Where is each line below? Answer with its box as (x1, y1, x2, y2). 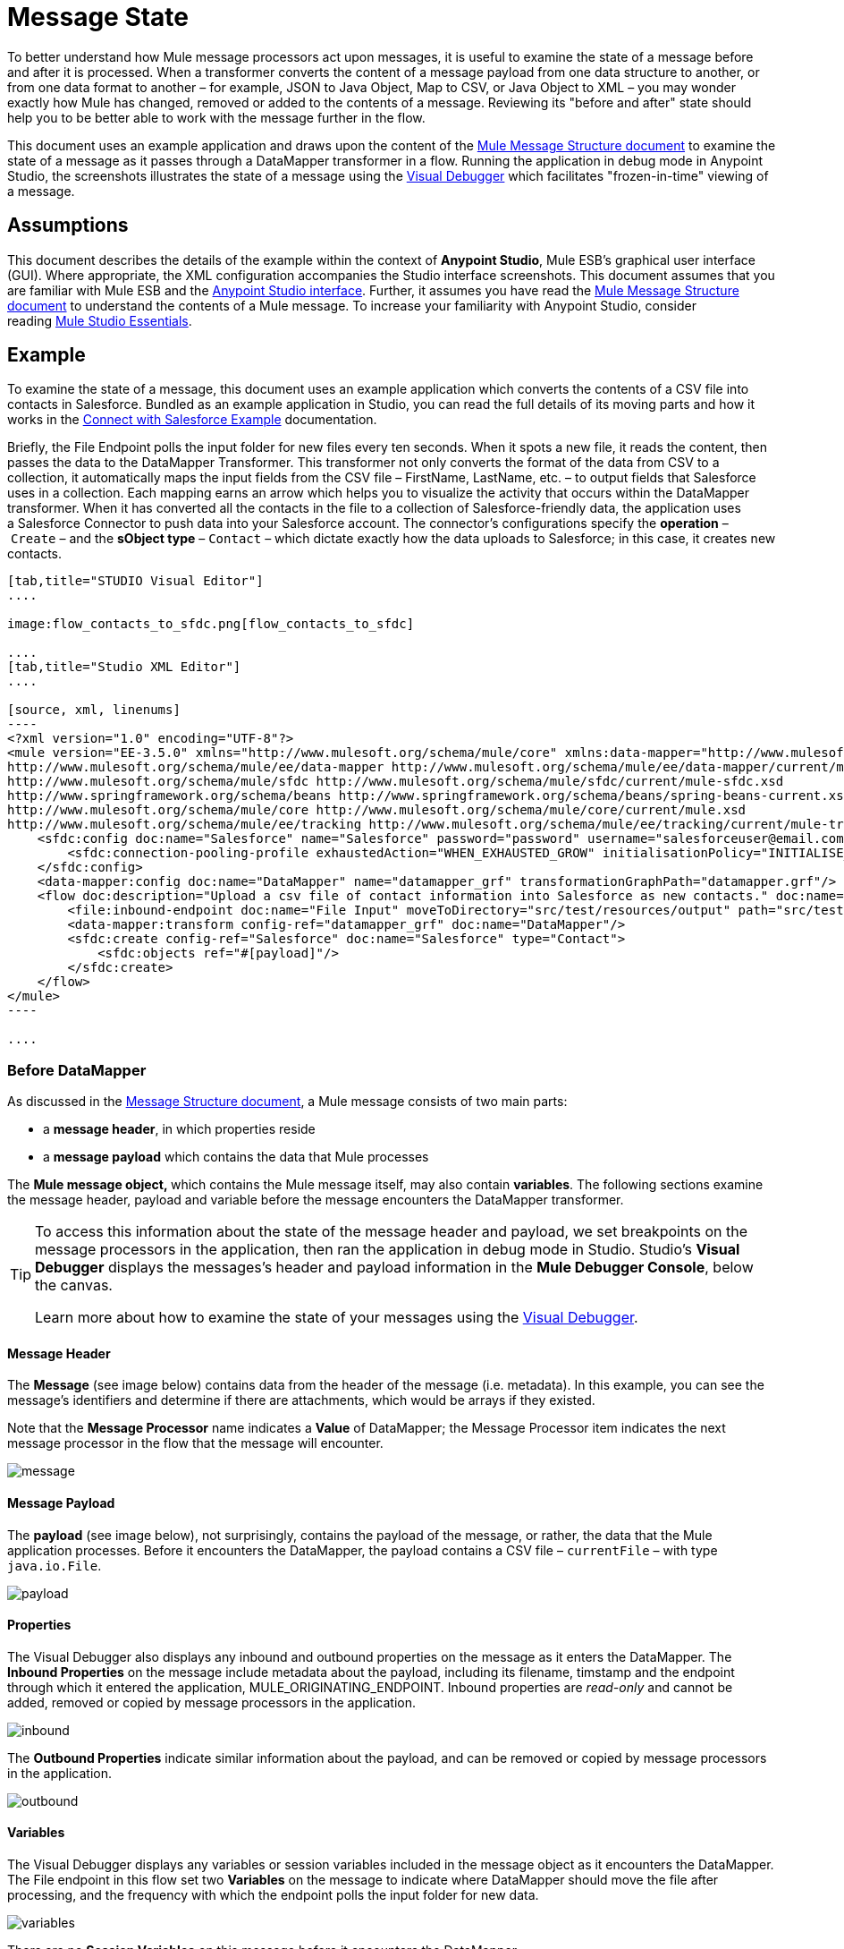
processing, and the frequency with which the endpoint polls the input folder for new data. (7, 1887, 539, 1903)
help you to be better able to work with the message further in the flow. (7, 109, 426, 125)
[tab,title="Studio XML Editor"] (7, 660, 241, 675)
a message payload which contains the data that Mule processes (43, 1149, 429, 1165)
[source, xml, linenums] (7, 702, 181, 718)
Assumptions (7, 214, 129, 237)
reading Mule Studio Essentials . (7, 312, 192, 328)
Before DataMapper (7, 1060, 147, 1079)
